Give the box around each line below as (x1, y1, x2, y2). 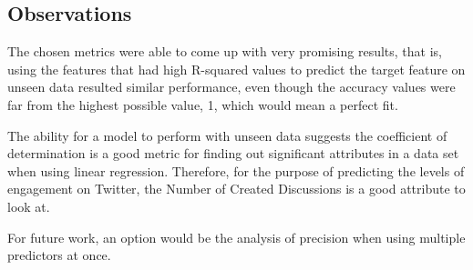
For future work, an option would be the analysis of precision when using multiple (7, 227, 466, 246)
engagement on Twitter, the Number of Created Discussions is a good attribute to (7, 179, 466, 198)
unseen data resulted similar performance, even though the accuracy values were (7, 77, 456, 96)
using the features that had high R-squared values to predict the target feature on (7, 59, 466, 78)
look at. (7, 196, 50, 215)
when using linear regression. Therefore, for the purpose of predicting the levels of (7, 161, 465, 180)
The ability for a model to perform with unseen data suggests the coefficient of (7, 125, 447, 145)
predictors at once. (7, 245, 111, 265)
